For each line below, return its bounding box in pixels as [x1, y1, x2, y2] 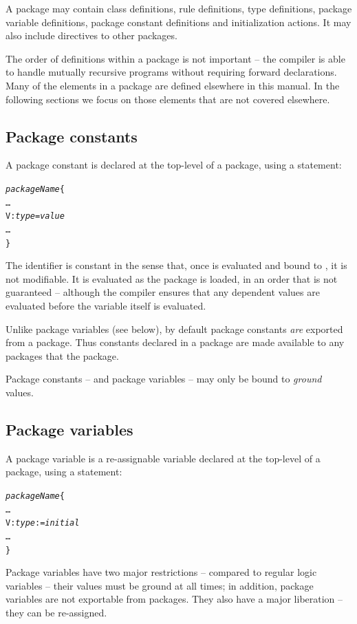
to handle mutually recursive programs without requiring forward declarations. [6, 65, 337, 79]
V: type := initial [6, 518, 80, 528]
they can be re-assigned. [6, 605, 107, 620]
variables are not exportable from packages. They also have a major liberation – [6, 592, 343, 606]
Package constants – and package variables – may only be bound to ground [6, 372, 322, 386]
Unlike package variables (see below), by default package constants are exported [6, 321, 343, 336]
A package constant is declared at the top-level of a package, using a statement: [6, 158, 342, 172]
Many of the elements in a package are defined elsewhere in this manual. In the [6, 78, 340, 92]
